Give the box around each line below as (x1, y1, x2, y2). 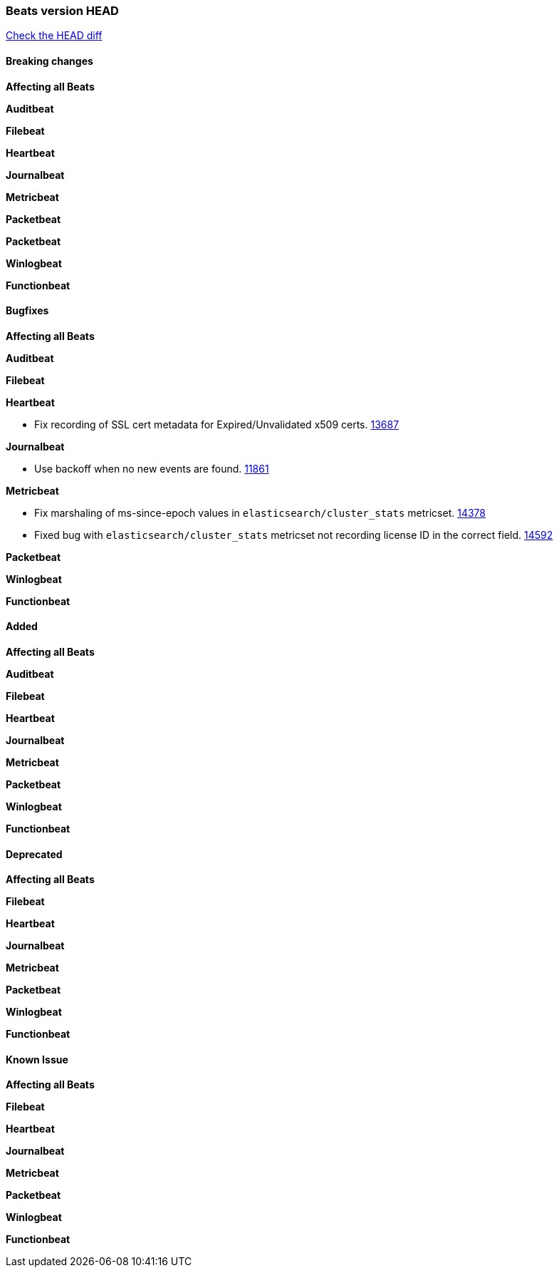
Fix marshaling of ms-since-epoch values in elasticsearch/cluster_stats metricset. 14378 (34, 506, 486, 519)
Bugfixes (6, 304, 49, 317)
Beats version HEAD (6, 4, 119, 18)
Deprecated (6, 847, 63, 860)
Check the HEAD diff (6, 29, 103, 42)
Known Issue (6, 1053, 68, 1066)
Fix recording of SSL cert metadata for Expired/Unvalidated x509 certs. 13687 (34, 418, 399, 431)
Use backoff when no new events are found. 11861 (34, 462, 269, 475)
